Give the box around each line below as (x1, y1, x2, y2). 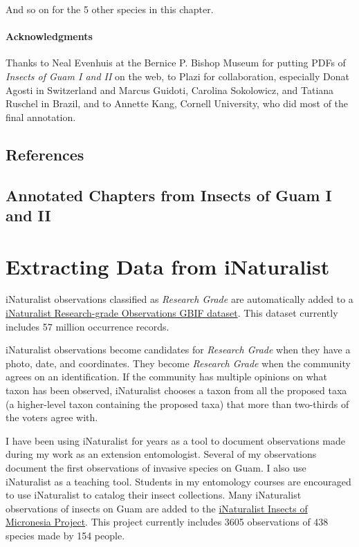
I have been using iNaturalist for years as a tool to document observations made (6, 433, 345, 447)
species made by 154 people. (6, 528, 125, 542)
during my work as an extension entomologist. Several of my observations (6, 447, 317, 461)
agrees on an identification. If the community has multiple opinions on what (6, 369, 328, 384)
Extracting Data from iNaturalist (6, 252, 330, 280)
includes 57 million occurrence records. (6, 319, 169, 333)
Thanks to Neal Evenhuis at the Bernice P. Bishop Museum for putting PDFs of (6, 55, 346, 70)
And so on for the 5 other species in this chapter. (6, 2, 214, 16)
